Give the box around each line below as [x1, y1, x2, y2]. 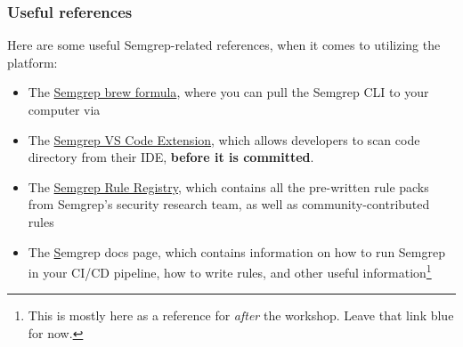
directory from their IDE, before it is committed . [28, 148, 314, 166]
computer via [28, 101, 101, 118]
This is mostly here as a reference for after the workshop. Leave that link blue [28, 306, 454, 325]
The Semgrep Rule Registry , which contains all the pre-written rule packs [28, 177, 429, 196]
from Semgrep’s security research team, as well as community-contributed [28, 195, 430, 214]
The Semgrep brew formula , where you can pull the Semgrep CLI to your [28, 83, 429, 101]
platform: [7, 52, 58, 71]
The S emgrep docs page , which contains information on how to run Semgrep [28, 242, 445, 261]
